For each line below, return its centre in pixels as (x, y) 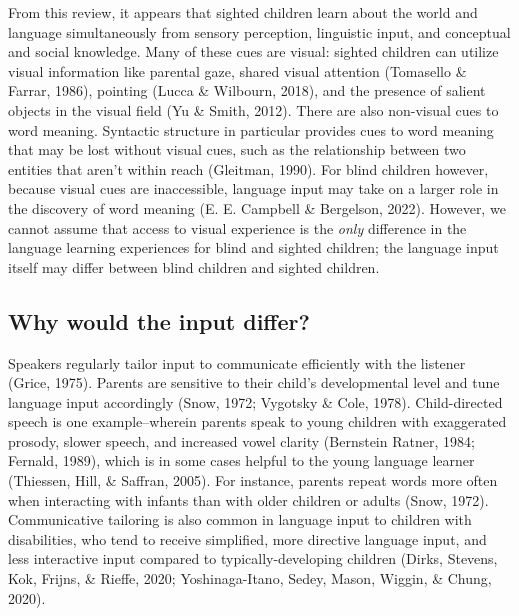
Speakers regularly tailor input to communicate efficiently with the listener (237, 362)
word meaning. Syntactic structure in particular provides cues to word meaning (251, 129)
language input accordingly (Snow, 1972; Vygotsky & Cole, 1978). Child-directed (255, 401)
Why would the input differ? (159, 320)
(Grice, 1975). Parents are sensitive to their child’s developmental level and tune (254, 382)
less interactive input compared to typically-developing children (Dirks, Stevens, (253, 558)
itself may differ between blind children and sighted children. (194, 266)
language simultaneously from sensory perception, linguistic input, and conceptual (259, 31)
